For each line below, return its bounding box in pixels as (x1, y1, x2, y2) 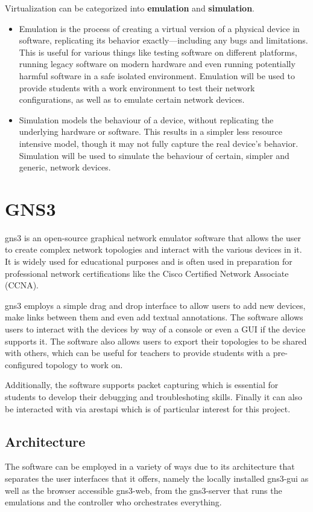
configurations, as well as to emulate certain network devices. (19, 93, 245, 106)
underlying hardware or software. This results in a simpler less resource (19, 125, 282, 138)
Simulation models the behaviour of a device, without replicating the (19, 113, 274, 126)
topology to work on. (45, 358, 123, 371)
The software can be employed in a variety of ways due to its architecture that (5, 460, 295, 473)
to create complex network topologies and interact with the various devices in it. (5, 243, 302, 256)
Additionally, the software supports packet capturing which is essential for (5, 378, 279, 391)
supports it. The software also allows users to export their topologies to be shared (5, 334, 307, 347)
